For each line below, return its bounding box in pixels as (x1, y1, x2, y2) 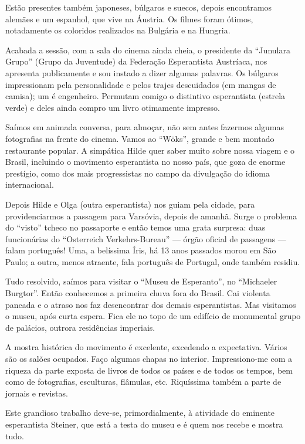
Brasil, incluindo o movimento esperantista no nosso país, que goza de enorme (5, 155, 286, 168)
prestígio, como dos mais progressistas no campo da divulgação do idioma (5, 167, 270, 179)
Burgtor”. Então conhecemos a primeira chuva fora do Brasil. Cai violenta (5, 287, 270, 299)
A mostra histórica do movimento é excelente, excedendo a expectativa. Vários (5, 341, 287, 353)
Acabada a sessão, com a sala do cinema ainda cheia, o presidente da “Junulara (5, 43, 290, 56)
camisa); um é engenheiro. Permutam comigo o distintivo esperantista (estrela (5, 90, 286, 102)
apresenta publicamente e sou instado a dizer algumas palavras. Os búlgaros (5, 66, 279, 79)
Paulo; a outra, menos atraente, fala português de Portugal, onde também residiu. (5, 255, 300, 267)
